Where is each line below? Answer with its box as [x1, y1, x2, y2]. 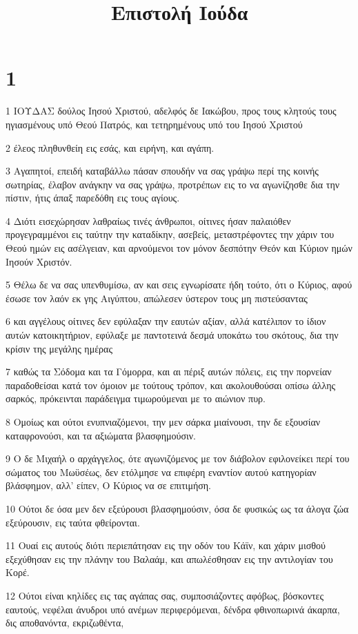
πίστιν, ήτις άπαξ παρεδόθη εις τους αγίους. [6, 190, 180, 205]
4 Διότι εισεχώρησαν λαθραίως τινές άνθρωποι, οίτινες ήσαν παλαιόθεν [6, 213, 291, 228]
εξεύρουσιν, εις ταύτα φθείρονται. [6, 515, 140, 529]
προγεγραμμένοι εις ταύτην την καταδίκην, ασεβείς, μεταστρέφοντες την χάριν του [6, 227, 335, 241]
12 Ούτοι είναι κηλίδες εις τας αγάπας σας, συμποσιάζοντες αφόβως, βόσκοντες [6, 588, 324, 602]
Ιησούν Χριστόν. [6, 254, 72, 268]
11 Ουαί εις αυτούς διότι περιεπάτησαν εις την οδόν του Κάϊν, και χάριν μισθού [6, 538, 326, 553]
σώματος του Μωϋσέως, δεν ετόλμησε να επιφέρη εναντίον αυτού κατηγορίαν [6, 464, 317, 479]
